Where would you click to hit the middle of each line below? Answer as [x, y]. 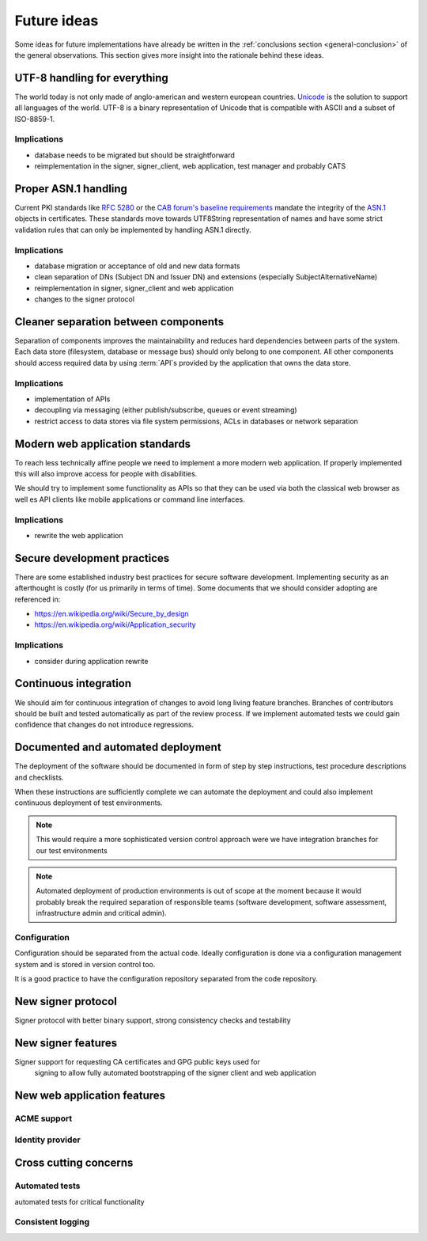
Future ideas [57, 21]
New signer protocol [66, 1001]
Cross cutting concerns [74, 1163]
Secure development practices [92, 558]
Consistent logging [52, 1222]
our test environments [72, 850]
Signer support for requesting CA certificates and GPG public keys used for [138, 1061]
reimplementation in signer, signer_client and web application [134, 288]
